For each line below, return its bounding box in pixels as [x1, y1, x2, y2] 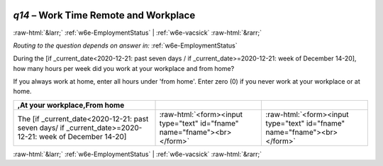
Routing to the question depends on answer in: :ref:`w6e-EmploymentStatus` [13, 41, 238, 50]
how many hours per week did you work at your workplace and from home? [13, 64, 235, 72]
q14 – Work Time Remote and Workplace [13, 9, 196, 21]
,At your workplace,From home [17, 100, 125, 110]
